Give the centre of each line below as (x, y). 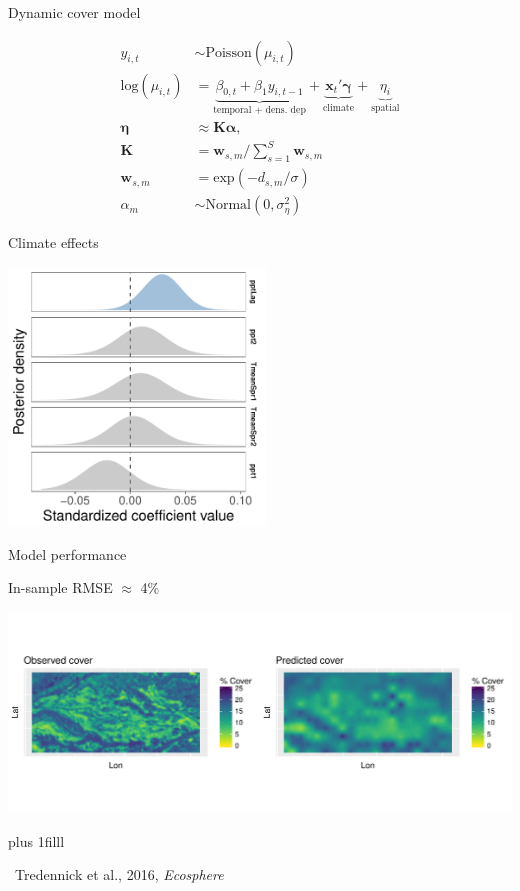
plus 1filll (36, 840)
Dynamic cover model (74, 12)
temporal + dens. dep (259, 110)
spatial (385, 108)
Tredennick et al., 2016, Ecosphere (119, 874)
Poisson (228, 52)
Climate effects (53, 242)
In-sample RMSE (60, 587)
